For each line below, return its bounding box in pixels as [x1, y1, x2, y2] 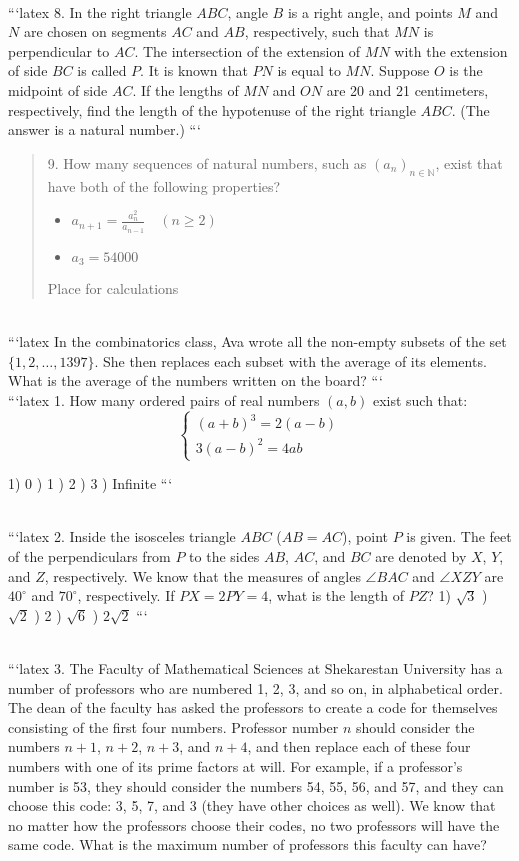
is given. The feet [406, 526, 512, 547]
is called [77, 60, 127, 81]
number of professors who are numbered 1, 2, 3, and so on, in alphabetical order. [8, 677, 503, 698]
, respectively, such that [244, 21, 390, 42]
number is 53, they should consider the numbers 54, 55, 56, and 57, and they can [8, 775, 504, 796]
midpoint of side [8, 79, 108, 100]
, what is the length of [268, 585, 405, 606]
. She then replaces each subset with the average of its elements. [94, 350, 487, 371]
